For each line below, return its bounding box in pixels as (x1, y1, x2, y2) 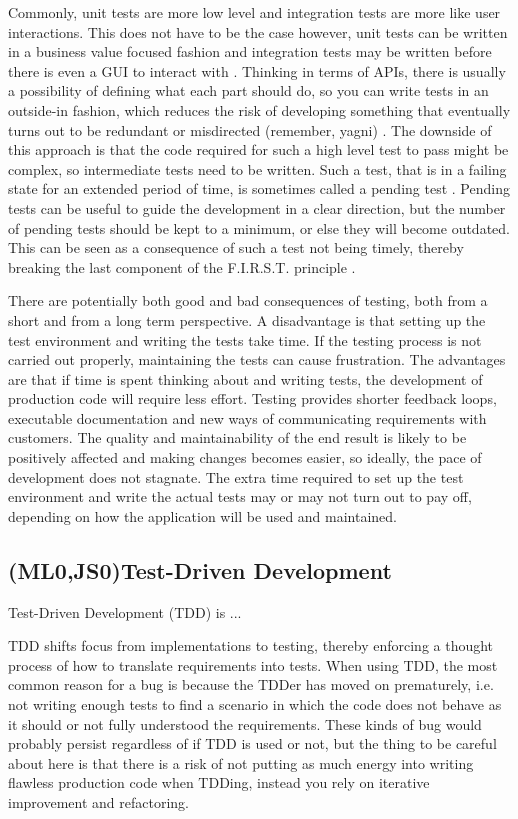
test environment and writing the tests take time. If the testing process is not (8, 329, 482, 350)
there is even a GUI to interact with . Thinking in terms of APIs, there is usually (8, 60, 506, 81)
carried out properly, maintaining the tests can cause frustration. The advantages (8, 349, 506, 370)
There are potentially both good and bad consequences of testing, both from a (8, 290, 488, 311)
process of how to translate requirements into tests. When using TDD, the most (8, 654, 498, 675)
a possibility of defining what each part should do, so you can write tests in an (8, 80, 489, 101)
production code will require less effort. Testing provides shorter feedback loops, (8, 388, 497, 409)
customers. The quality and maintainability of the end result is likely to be (8, 427, 467, 448)
